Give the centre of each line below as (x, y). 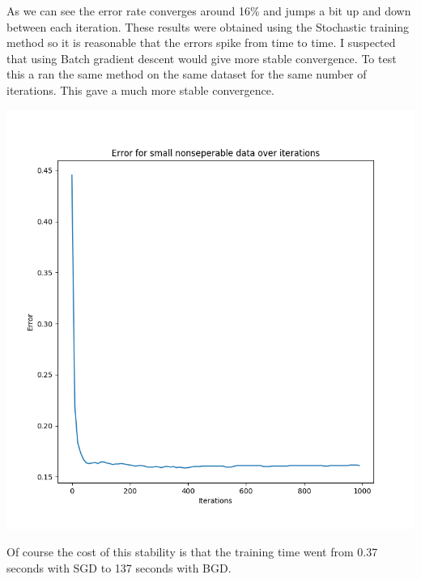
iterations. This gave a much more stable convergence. (140, 89)
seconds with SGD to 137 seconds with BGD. (119, 567)
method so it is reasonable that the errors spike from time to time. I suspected (201, 43)
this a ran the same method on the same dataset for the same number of (187, 74)
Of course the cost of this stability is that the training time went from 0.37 (192, 552)
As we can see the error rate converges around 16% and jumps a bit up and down (209, 11)
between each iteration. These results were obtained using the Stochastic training (208, 26)
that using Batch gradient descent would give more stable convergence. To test (202, 58)
